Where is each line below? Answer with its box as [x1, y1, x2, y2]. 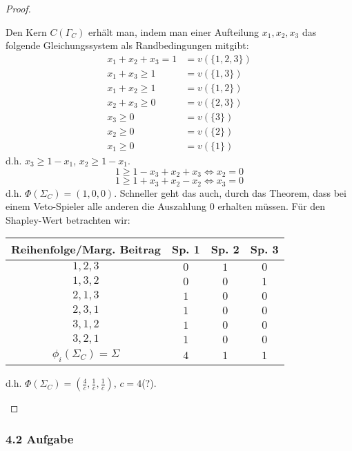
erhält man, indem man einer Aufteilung [88, 24, 260, 39]
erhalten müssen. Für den [217, 199, 326, 213]
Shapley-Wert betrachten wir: [6, 212, 130, 227]
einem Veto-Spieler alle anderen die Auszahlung [6, 199, 207, 213]
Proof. [6, 1, 31, 15]
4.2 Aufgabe [6, 430, 74, 447]
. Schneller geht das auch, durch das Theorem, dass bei [114, 185, 346, 200]
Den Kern [6, 24, 47, 39]
